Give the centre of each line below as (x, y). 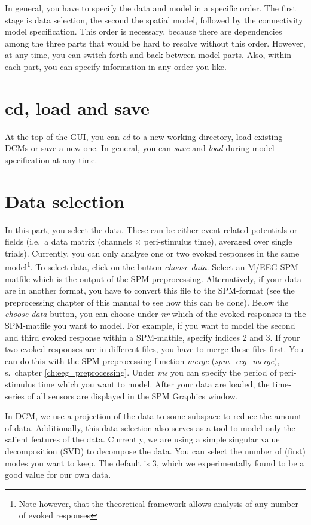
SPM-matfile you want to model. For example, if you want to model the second (150, 325)
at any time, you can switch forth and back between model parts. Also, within (148, 55)
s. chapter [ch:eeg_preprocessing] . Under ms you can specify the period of (141, 372)
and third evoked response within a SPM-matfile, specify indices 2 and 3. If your (153, 337)
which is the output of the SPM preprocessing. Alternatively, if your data (167, 278)
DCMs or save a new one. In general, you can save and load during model (140, 148)
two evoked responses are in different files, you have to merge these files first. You (154, 349)
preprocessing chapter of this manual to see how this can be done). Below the (147, 302)
